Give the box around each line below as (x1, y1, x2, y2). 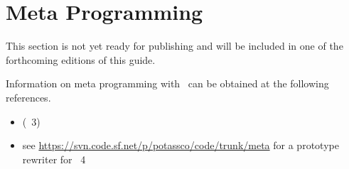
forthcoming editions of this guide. (6, 52, 156, 67)
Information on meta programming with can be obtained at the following (6, 76, 329, 91)
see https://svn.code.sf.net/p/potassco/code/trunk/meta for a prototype (22, 138, 339, 153)
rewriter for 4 (22, 151, 86, 166)
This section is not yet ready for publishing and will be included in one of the (6, 38, 343, 53)
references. (6, 89, 51, 104)
